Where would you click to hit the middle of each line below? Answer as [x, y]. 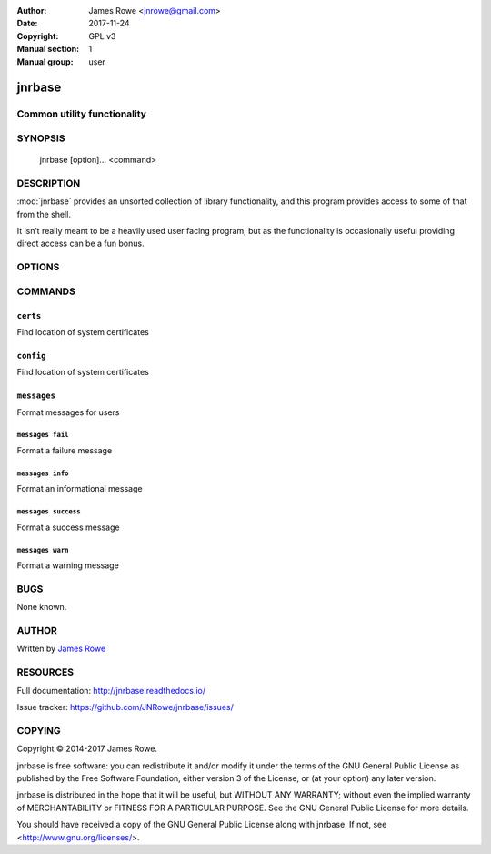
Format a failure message [65, 451]
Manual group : [45, 61]
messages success [49, 512]
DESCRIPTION [49, 183]
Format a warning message [68, 565]
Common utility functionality [82, 114]
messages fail [43, 435]
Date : [27, 24]
